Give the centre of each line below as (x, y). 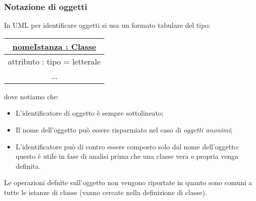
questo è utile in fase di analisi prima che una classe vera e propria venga (127, 156)
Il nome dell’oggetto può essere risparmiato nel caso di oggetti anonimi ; (124, 130)
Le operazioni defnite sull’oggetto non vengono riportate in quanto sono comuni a (128, 182)
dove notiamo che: (32, 96)
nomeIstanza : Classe (54, 46)
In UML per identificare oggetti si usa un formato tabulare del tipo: (107, 25)
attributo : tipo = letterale (54, 61)
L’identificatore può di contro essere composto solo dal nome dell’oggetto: (128, 146)
